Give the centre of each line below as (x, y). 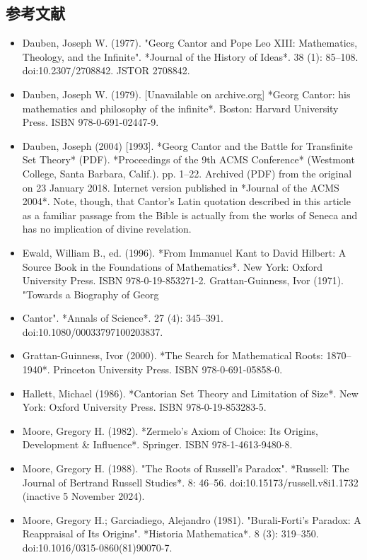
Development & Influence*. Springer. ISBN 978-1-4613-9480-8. (157, 444)
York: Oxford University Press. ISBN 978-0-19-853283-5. (144, 407)
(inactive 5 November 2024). (83, 496)
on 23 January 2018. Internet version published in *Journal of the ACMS (181, 187)
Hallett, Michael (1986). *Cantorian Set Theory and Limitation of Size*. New (190, 393)
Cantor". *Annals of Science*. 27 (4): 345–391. (123, 318)
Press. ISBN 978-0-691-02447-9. (91, 122)
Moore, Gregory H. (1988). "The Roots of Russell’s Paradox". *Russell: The (186, 468)
